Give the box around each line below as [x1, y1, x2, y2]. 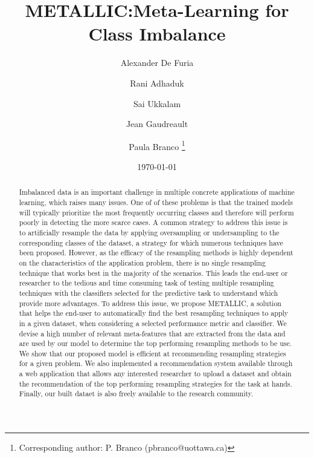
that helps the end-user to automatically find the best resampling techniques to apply [19, 308, 289, 318]
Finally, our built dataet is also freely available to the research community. [19, 388, 254, 399]
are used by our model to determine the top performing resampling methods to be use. [19, 338, 292, 348]
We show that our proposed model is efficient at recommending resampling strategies [19, 348, 286, 358]
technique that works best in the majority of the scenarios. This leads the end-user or [19, 267, 288, 278]
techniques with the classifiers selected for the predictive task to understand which [19, 287, 278, 298]
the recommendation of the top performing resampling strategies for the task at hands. [19, 378, 292, 388]
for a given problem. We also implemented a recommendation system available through [19, 358, 293, 368]
